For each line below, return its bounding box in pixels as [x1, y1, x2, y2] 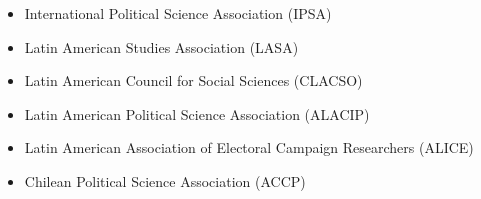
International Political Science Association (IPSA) [24, 3, 332, 23]
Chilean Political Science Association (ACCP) [24, 170, 306, 191]
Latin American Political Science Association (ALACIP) [24, 103, 370, 124]
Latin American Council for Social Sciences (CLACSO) [24, 70, 363, 91]
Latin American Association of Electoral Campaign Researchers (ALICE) [24, 137, 474, 158]
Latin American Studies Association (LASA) [24, 36, 299, 57]
